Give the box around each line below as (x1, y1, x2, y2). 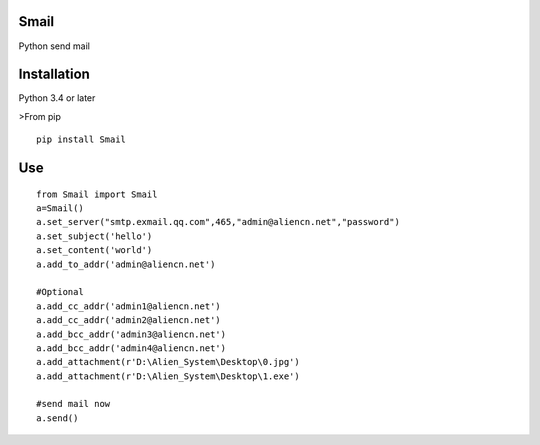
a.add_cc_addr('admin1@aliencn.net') (36, 300, 222, 312)
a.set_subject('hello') (36, 230, 153, 242)
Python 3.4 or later (18, 92, 96, 104)
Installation (18, 66, 90, 83)
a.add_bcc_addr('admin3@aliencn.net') (36, 328, 227, 340)
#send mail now (36, 398, 111, 410)
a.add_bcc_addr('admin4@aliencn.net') (36, 342, 227, 354)
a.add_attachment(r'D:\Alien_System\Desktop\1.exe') (36, 370, 300, 382)
